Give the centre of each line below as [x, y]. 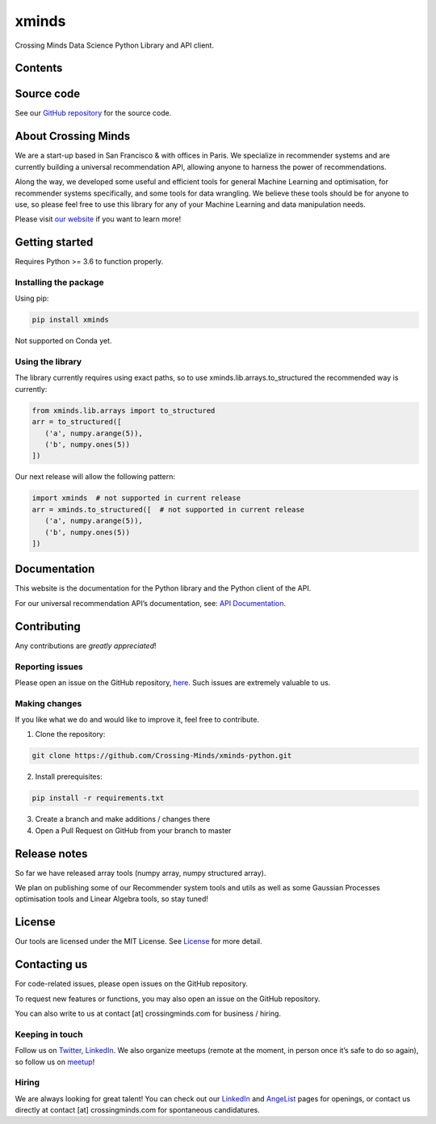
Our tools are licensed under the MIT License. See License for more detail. [138, 941]
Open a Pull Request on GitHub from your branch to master [133, 830]
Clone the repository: [70, 735]
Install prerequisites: [69, 777]
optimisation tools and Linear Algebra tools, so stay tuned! [112, 899]
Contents [39, 68]
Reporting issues [49, 667]
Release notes [51, 854]
